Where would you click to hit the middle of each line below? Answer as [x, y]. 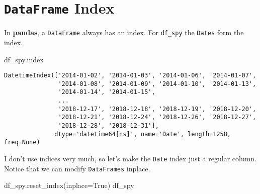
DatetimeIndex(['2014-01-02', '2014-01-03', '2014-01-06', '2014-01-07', [130, 76]
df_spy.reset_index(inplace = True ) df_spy [69, 185]
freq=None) [22, 142]
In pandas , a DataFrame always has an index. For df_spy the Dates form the [124, 32]
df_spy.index [24, 59]
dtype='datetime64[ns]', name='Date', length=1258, [143, 134]
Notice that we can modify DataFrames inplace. [77, 168]
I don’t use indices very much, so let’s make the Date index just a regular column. [131, 158]
